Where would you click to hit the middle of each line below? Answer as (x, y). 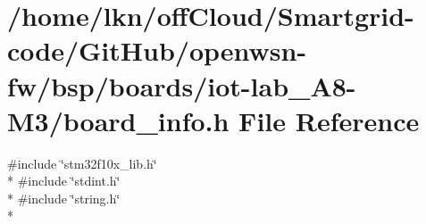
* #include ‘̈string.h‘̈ (64, 198)
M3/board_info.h (118, 120)
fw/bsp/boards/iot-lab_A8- (182, 85)
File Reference (329, 120)
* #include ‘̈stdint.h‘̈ (64, 181)
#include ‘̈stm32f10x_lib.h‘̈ (82, 163)
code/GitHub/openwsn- (157, 50)
